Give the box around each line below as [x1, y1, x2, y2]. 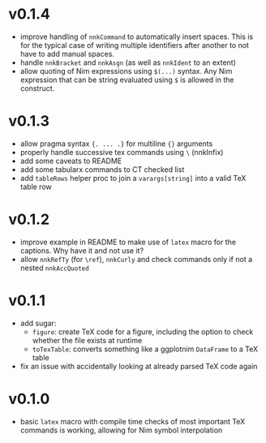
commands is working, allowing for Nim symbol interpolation [19, 425, 223, 435]
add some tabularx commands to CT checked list [19, 164, 185, 174]
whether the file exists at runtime [32, 335, 143, 345]
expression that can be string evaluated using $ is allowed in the [19, 75, 234, 84]
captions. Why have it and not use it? [19, 245, 144, 256]
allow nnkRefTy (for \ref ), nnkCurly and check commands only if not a [19, 254, 253, 264]
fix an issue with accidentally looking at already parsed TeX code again [19, 361, 258, 371]
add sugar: [19, 318, 57, 328]
